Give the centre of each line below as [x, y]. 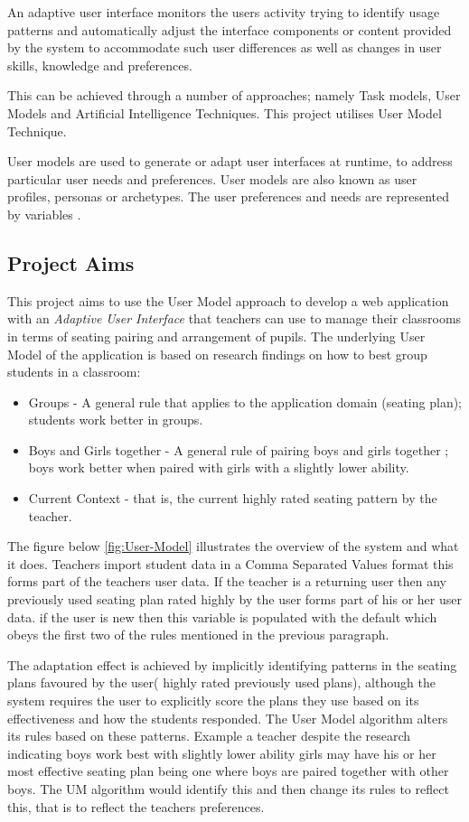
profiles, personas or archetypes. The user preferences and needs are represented [229, 196]
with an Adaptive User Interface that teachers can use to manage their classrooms [234, 318]
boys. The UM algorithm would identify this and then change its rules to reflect [228, 788]
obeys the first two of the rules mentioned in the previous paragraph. [198, 635]
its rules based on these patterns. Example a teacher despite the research [209, 736]
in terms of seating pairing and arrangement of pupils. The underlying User [216, 336]
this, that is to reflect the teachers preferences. [136, 806]
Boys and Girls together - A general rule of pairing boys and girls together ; [239, 449]
